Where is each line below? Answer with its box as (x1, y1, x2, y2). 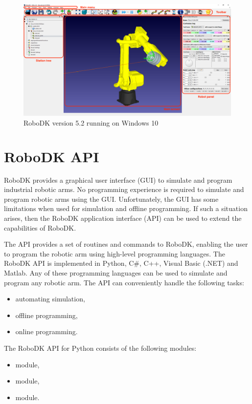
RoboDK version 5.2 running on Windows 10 (23, 117, 159, 128)
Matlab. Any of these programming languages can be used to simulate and (4, 268, 228, 278)
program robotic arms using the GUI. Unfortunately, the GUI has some (4, 193, 219, 204)
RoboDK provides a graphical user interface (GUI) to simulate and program (4, 174, 232, 185)
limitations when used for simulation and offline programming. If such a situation (4, 203, 248, 213)
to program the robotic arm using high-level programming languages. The (4, 248, 225, 258)
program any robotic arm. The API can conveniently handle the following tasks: (4, 277, 244, 287)
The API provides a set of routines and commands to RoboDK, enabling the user (4, 239, 248, 249)
